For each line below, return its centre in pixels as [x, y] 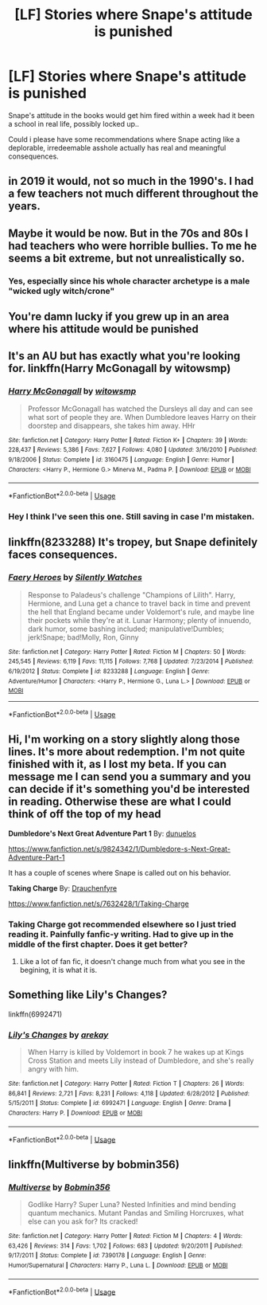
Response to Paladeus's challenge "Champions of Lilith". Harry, [132, 594]
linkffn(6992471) [35, 1014]
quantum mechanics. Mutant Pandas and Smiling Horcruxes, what [135, 1213]
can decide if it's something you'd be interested [129, 789]
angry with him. [53, 1069]
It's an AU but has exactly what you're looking [124, 356]
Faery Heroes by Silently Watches [75, 578]
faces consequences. [63, 555]
